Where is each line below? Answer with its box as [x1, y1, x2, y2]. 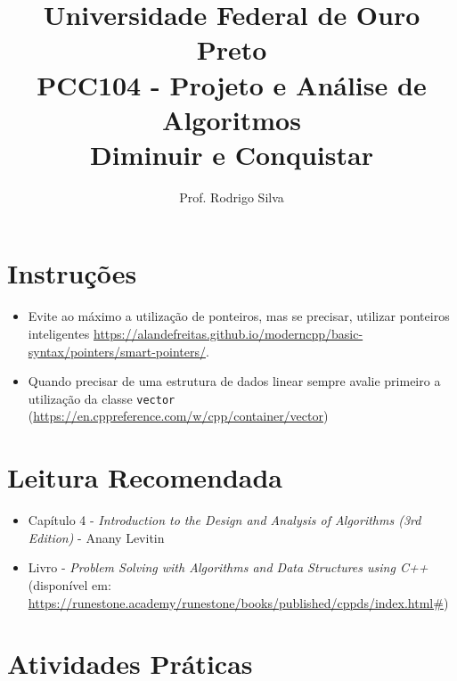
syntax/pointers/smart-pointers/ [28, 341, 206, 360]
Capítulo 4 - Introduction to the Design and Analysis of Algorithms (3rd [28, 511, 421, 529]
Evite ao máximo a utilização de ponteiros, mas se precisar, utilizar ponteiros [28, 307, 450, 325]
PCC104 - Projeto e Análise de [37, 66, 427, 103]
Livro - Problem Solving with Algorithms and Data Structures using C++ [28, 558, 428, 577]
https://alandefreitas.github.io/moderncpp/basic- [93, 324, 363, 342]
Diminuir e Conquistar [90, 135, 373, 172]
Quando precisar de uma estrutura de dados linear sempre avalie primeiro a [28, 372, 441, 390]
